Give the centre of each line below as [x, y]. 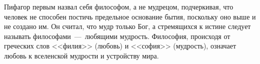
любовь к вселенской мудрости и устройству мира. [81, 55]
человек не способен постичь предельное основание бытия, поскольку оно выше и [130, 16]
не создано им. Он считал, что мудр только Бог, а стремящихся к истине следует [127, 26]
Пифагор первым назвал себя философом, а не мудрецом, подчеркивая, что [119, 6]
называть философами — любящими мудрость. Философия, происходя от [117, 36]
